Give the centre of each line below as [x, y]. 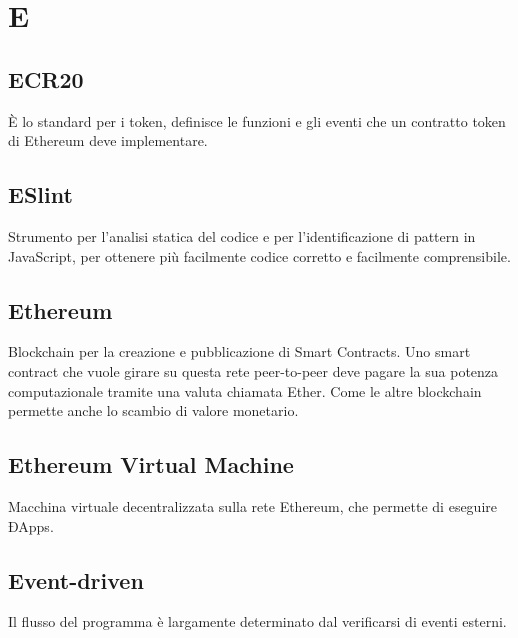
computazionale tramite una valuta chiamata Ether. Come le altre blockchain [245, 390]
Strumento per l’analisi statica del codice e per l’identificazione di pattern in [242, 235]
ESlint [40, 194]
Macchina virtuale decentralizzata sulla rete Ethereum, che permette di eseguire [252, 505]
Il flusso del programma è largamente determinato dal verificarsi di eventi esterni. [257, 621]
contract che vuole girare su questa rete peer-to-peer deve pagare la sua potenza [253, 370]
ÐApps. [31, 525]
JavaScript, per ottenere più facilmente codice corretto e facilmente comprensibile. [259, 255]
